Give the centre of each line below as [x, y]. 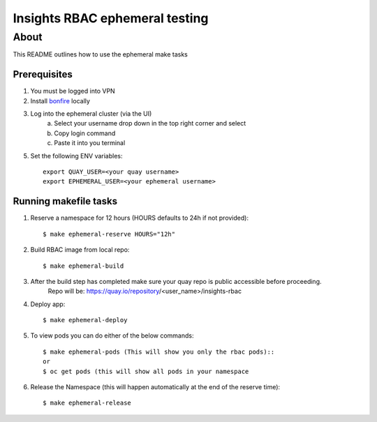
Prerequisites [43, 74]
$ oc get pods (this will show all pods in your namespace [146, 371]
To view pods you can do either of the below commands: [112, 336]
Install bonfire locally [60, 100]
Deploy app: [48, 304]
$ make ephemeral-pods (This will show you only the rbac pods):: [159, 352]
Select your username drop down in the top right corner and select [150, 123]
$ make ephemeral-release [87, 403]
